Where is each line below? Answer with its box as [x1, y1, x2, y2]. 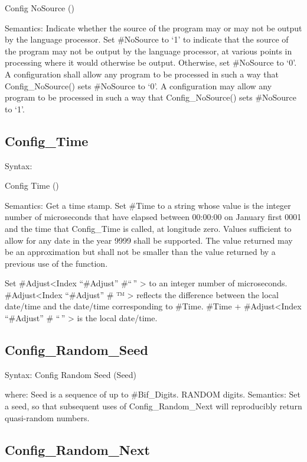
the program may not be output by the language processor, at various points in [5, 44, 292, 57]
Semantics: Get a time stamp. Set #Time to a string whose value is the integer [5, 199, 291, 211]
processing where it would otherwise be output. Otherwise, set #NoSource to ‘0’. [5, 56, 297, 69]
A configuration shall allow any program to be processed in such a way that [5, 67, 279, 80]
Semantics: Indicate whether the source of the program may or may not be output [5, 21, 302, 34]
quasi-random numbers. [5, 411, 90, 424]
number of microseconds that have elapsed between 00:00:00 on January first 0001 [5, 211, 302, 223]
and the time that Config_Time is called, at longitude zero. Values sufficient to [5, 222, 292, 234]
